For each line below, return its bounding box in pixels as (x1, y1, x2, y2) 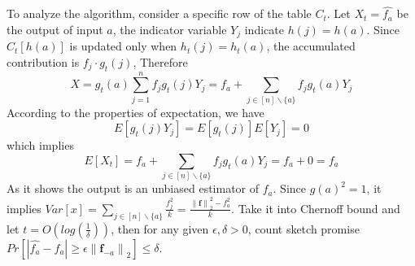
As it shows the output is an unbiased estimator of (7, 180, 260, 197)
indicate (244, 20, 284, 37)
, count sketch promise (247, 220, 360, 237)
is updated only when (69, 37, 177, 55)
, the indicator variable (112, 20, 227, 37)
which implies (7, 137, 74, 154)
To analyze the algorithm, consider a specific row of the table (7, 5, 312, 22)
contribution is (7, 53, 80, 70)
